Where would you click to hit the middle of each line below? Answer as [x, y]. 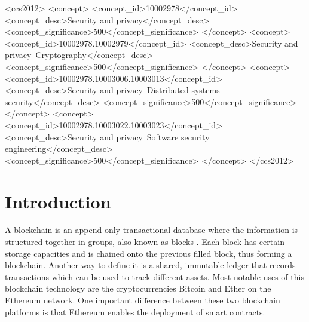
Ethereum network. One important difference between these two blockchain [143, 300]
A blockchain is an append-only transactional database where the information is [152, 230]
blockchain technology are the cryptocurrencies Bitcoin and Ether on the [138, 288]
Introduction [58, 201]
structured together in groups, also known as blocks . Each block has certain [145, 242]
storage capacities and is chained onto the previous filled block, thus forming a [149, 253]
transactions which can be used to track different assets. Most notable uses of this [154, 276]
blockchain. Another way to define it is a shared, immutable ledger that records [150, 265]
